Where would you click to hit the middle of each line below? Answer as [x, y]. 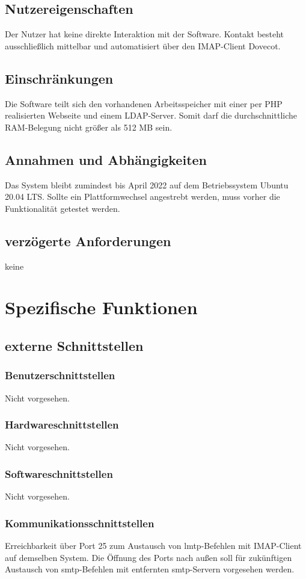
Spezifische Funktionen [101, 307]
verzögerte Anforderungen [88, 240]
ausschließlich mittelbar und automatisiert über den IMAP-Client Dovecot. [143, 45]
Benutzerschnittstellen [60, 375]
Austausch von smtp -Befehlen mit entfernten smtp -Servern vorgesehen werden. [150, 569]
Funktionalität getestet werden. [63, 208]
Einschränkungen [59, 78]
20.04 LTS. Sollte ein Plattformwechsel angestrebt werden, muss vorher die [142, 197]
